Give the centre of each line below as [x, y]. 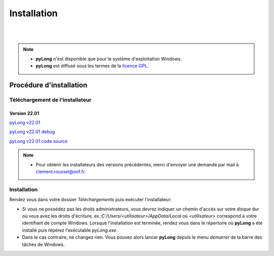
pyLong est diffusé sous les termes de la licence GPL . [92, 66]
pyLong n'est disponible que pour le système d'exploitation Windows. [109, 59]
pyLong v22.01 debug [32, 132]
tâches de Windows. [43, 244]
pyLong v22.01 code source [39, 141]
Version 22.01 [24, 113]
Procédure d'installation [48, 85]
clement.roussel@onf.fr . [61, 172]
